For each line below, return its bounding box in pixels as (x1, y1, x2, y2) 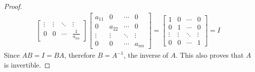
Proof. (4, 1, 22, 11)
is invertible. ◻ (4, 59, 50, 70)
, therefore (64, 50, 96, 60)
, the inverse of (123, 50, 169, 60)
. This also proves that (176, 50, 244, 60)
